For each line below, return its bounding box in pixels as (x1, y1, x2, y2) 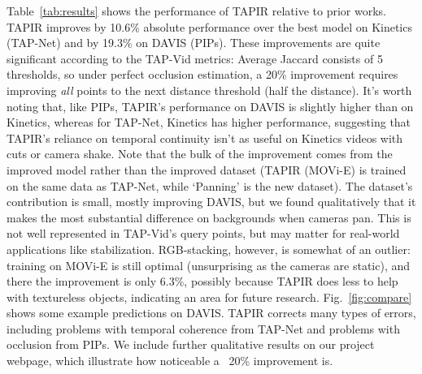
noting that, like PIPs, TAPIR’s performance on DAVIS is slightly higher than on (7, 97, 414, 114)
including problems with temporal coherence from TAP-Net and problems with (7, 320, 400, 337)
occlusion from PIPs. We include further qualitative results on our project (7, 336, 375, 353)
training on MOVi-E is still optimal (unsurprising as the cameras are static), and (7, 256, 411, 273)
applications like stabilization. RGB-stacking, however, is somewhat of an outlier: (7, 240, 411, 257)
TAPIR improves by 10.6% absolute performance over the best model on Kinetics (7, 18, 412, 35)
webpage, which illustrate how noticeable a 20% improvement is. (7, 352, 333, 369)
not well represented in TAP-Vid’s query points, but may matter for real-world (7, 225, 400, 242)
